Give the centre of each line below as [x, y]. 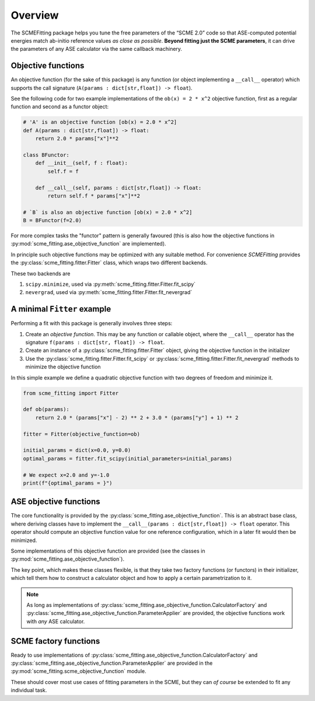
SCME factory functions [55, 641]
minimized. [24, 540]
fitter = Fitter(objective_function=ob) [81, 434]
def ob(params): [46, 410]
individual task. [29, 690]
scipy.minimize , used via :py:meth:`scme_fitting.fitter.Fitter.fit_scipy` [111, 284]
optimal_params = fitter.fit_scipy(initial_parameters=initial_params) [128, 458]
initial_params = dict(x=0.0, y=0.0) [77, 450]
